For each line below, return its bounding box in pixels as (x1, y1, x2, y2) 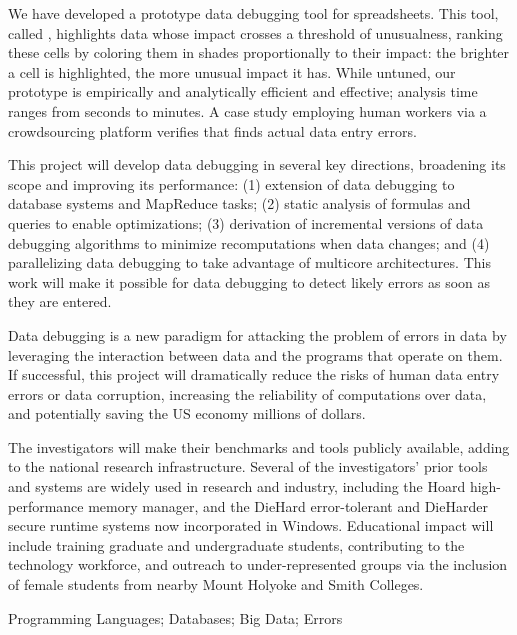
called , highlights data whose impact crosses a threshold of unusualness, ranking (8, 22, 503, 43)
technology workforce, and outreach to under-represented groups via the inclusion (8, 554, 508, 575)
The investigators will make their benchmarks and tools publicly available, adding (8, 436, 510, 457)
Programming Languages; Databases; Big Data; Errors (8, 607, 343, 628)
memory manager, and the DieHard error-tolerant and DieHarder (88, 495, 488, 516)
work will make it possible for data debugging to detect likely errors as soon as (8, 271, 491, 292)
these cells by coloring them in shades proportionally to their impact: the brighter (8, 42, 510, 63)
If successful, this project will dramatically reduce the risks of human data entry (8, 364, 500, 385)
